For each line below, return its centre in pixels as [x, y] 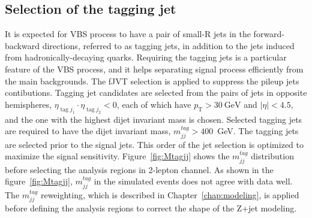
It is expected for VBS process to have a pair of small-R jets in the [128, 34]
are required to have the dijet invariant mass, [88, 131]
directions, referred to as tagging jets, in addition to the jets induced [168, 45]
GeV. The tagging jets [258, 131]
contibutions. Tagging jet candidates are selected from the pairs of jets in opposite [156, 93]
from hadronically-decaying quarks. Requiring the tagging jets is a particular [146, 57]
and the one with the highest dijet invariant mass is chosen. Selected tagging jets [154, 119]
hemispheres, [28, 104]
